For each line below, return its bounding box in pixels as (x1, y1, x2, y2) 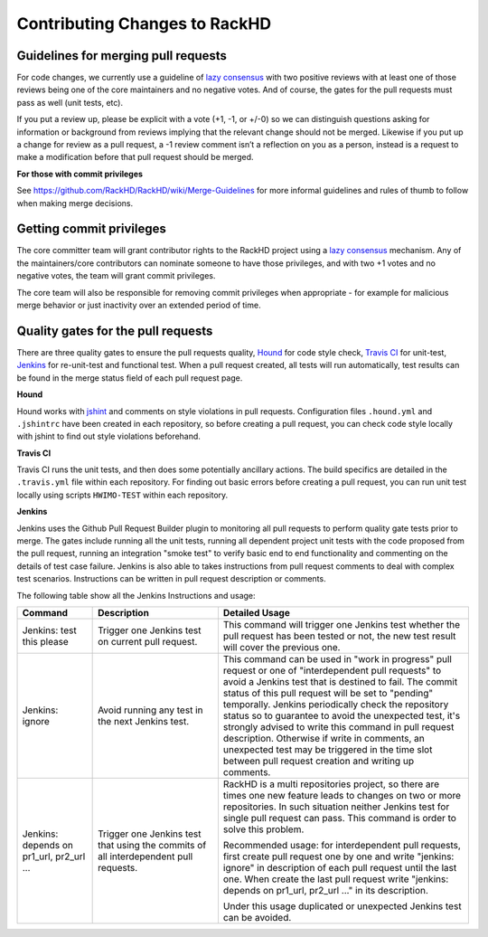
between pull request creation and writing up (222, 754, 415, 767)
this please (22, 635, 70, 648)
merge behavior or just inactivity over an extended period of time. (16, 299, 261, 311)
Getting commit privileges (16, 222, 166, 237)
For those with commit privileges (16, 168, 144, 179)
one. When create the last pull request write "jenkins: (222, 873, 449, 885)
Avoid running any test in (98, 704, 203, 716)
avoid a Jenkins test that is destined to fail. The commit (222, 675, 458, 687)
